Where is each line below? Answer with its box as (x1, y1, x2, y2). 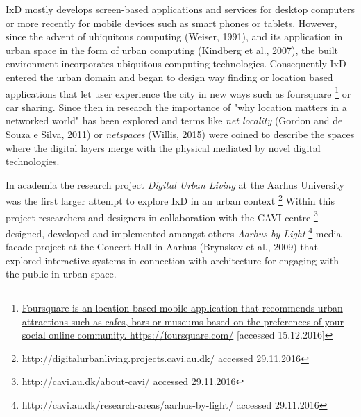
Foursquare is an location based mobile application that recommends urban (22, 300, 343, 314)
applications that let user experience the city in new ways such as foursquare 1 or (6, 84, 351, 101)
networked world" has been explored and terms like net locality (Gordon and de (6, 113, 343, 128)
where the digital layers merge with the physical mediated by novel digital (6, 140, 321, 155)
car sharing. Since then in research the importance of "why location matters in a (6, 99, 347, 114)
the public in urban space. (6, 266, 117, 281)
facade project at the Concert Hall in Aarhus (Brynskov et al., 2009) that (6, 239, 319, 254)
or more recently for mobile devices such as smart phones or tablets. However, (6, 15, 337, 30)
